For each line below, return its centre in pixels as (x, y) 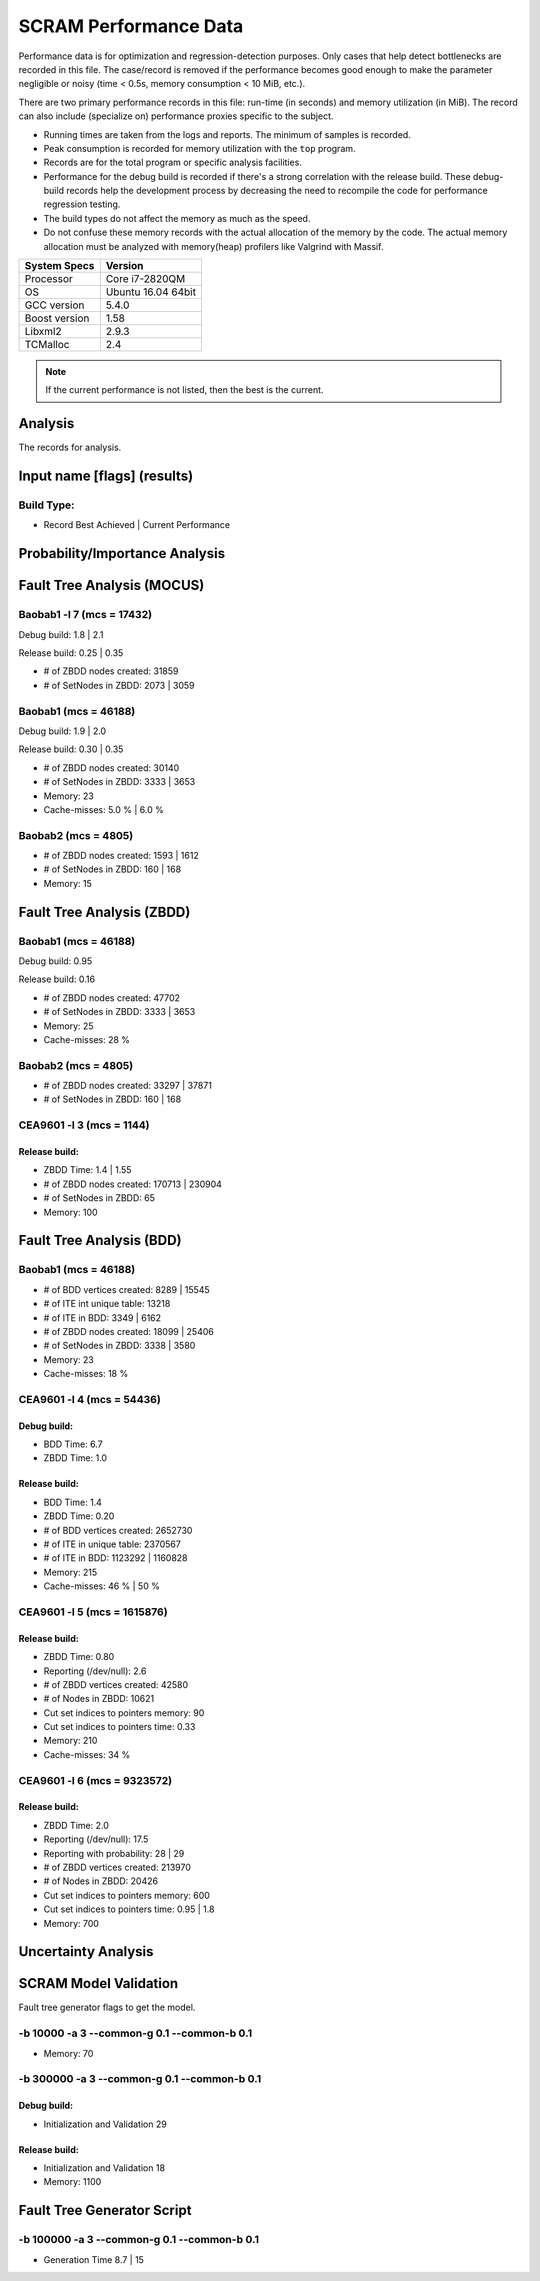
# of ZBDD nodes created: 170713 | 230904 (132, 1184)
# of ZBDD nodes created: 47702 (111, 997)
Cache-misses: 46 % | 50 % (101, 1586)
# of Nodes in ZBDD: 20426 (101, 1881)
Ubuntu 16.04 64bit (151, 292)
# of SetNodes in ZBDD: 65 (99, 1198)
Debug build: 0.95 (55, 961)
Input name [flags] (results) (106, 476)
